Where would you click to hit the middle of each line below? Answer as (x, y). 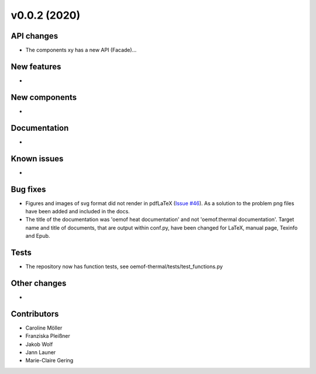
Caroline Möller (44, 328)
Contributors (35, 314)
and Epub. (38, 236)
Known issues (37, 159)
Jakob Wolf (39, 344)
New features (36, 66)
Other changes (39, 283)
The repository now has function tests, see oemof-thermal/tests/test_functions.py (124, 266)
